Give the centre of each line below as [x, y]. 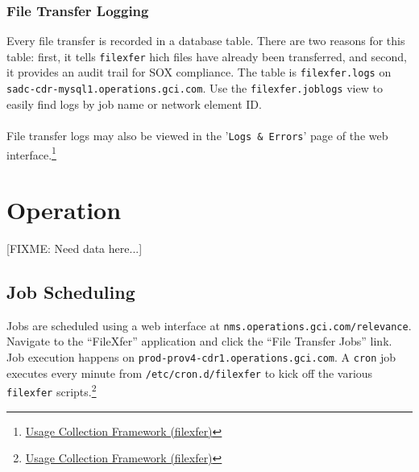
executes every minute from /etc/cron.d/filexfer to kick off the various [190, 373]
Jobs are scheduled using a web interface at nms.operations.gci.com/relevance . [209, 325]
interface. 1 [31, 153]
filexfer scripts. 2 [52, 391]
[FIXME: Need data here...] [75, 248]
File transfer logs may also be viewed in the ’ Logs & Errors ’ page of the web [197, 135]
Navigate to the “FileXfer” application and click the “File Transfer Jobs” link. [199, 341]
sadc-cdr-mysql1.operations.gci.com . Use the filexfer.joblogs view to [195, 88]
